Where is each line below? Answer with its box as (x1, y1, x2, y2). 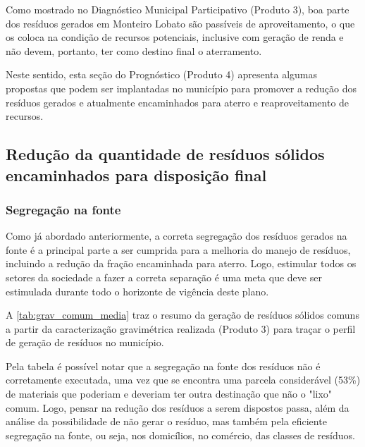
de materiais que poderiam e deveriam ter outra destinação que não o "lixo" (6, 386, 333, 401)
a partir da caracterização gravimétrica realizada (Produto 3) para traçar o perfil (6, 321, 356, 336)
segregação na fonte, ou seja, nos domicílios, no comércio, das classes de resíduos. (6, 427, 355, 442)
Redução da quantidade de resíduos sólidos (6, 143, 325, 165)
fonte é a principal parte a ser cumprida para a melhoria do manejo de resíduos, (6, 242, 351, 257)
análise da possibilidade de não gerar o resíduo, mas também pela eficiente (6, 414, 327, 429)
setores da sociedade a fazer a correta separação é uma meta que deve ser (6, 269, 322, 284)
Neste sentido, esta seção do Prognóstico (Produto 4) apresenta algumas (6, 67, 318, 82)
